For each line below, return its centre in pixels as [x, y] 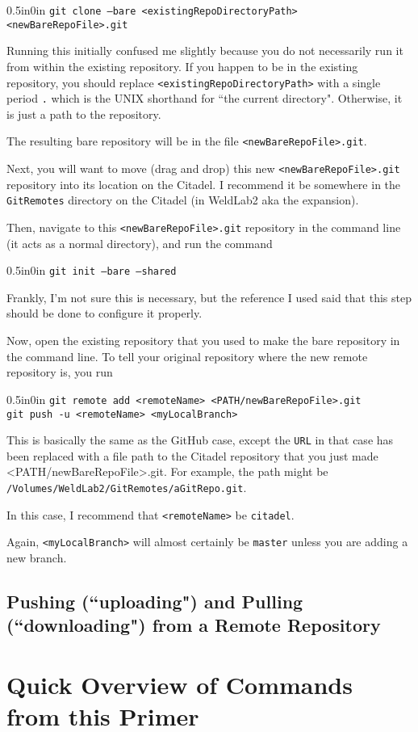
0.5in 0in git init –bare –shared [92, 270]
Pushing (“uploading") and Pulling [155, 601]
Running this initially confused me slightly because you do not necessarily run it [205, 50]
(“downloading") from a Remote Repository [194, 625]
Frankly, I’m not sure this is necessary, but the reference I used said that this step [209, 297]
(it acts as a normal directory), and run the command [140, 243]
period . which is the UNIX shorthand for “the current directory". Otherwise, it [205, 98]
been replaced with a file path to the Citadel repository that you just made [192, 455]
